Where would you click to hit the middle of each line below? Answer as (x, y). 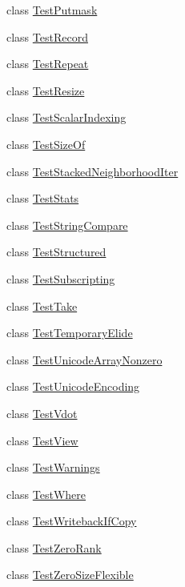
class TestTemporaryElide (70, 333)
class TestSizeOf (46, 144)
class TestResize (46, 90)
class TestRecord (47, 36)
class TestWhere (46, 494)
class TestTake (42, 306)
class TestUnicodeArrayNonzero (84, 359)
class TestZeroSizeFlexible (70, 575)
